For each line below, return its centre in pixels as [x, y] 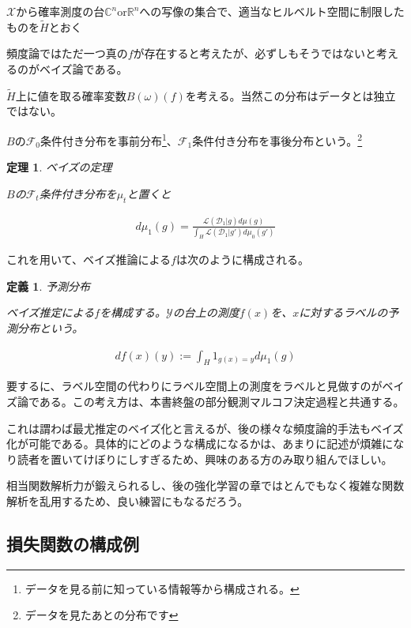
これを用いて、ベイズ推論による [89, 259]
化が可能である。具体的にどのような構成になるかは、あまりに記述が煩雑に [200, 444]
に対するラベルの [343, 312]
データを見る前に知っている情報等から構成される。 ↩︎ [162, 588]
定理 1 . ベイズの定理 [59, 167]
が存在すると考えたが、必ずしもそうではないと [255, 53]
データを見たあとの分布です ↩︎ [102, 615]
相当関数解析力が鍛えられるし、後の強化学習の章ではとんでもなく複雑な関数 [205, 485]
